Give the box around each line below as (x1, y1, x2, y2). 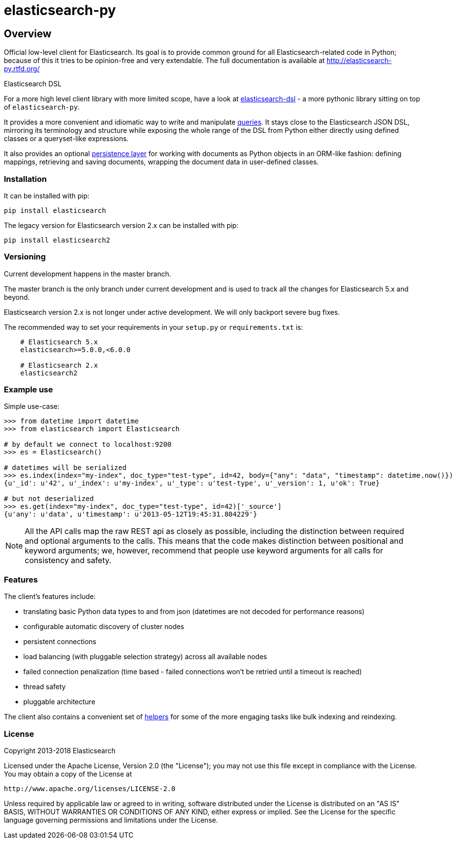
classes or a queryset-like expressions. (4, 134, 129, 143)
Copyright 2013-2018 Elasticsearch (4, 746, 116, 755)
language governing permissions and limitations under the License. (4, 815, 218, 824)
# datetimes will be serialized (4, 464, 126, 472)
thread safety (23, 682, 66, 691)
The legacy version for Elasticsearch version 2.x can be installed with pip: (4, 221, 239, 229)
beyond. (4, 292, 30, 301)
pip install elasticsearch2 (4, 236, 110, 244)
